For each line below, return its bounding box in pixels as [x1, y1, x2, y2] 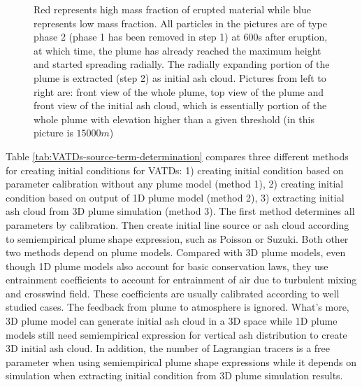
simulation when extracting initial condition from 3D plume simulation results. [6, 368, 343, 383]
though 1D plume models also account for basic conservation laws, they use [6, 258, 328, 273]
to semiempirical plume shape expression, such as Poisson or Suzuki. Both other [6, 231, 349, 246]
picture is [34, 125, 73, 140]
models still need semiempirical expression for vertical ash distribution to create [6, 327, 347, 342]
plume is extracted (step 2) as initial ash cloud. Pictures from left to [34, 70, 326, 85]
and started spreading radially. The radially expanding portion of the [34, 57, 330, 71]
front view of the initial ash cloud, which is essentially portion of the [34, 98, 327, 113]
